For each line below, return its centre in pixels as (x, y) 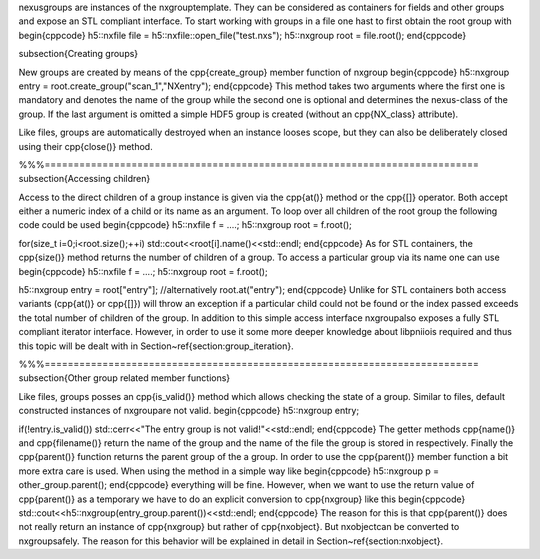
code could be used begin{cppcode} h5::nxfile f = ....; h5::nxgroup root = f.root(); (185, 225)
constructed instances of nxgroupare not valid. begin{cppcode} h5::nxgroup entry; (189, 411)
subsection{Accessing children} (84, 179)
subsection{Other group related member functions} (124, 378)
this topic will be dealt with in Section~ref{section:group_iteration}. (156, 346)
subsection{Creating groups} (78, 54)
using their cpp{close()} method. (86, 146)
